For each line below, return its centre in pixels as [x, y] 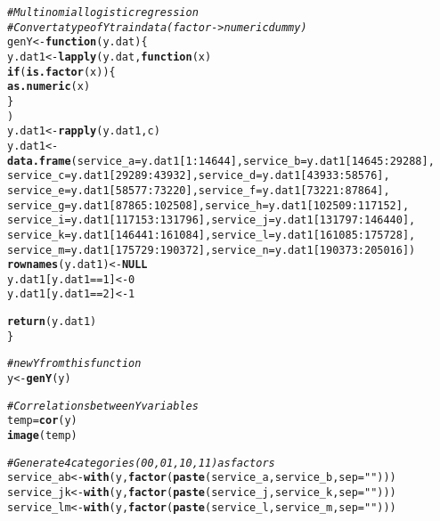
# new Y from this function [74, 364]
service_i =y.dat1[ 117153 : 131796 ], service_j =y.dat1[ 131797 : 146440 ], [212, 220]
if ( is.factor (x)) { [61, 72]
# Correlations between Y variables [103, 406]
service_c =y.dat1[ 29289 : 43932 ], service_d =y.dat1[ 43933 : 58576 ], [199, 176]
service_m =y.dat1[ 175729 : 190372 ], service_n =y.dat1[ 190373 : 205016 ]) [212, 250]
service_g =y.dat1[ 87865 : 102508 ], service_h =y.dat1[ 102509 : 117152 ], [208, 205]
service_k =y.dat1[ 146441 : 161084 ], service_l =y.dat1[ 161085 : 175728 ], [212, 235]
